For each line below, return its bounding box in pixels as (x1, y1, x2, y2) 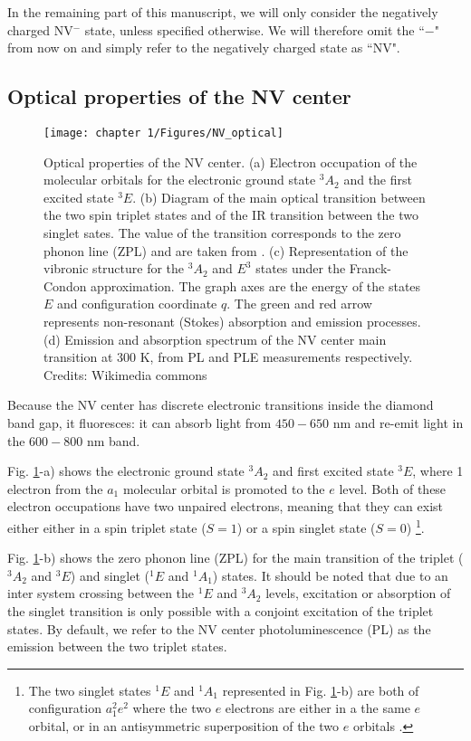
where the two (132, 698, 211, 717)
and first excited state (273, 461, 394, 480)
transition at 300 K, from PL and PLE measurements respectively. (43, 347, 413, 366)
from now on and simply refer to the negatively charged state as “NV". (7, 38, 400, 57)
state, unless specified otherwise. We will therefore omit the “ (84, 20, 425, 39)
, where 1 (412, 461, 464, 480)
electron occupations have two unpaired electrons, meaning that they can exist (7, 497, 443, 516)
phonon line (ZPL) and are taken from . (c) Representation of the (43, 241, 409, 260)
